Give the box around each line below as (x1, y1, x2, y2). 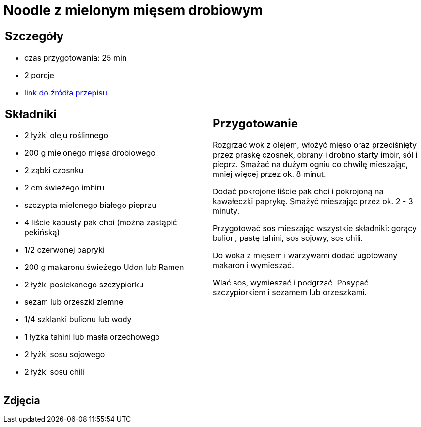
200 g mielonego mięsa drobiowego (24, 148, 156, 158)
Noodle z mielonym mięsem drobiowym (3, 2, 263, 18)
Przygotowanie (213, 116, 298, 131)
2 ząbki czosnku (24, 165, 84, 175)
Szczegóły (5, 29, 64, 43)
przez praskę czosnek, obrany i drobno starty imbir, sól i (213, 150, 418, 160)
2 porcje (24, 70, 54, 80)
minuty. (213, 206, 240, 216)
